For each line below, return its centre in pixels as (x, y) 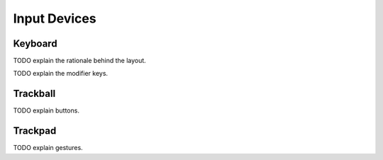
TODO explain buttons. (46, 110)
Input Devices (55, 18)
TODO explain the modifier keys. (61, 74)
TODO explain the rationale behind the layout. (80, 61)
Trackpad (35, 131)
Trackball (34, 94)
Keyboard (35, 44)
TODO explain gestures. (48, 148)
